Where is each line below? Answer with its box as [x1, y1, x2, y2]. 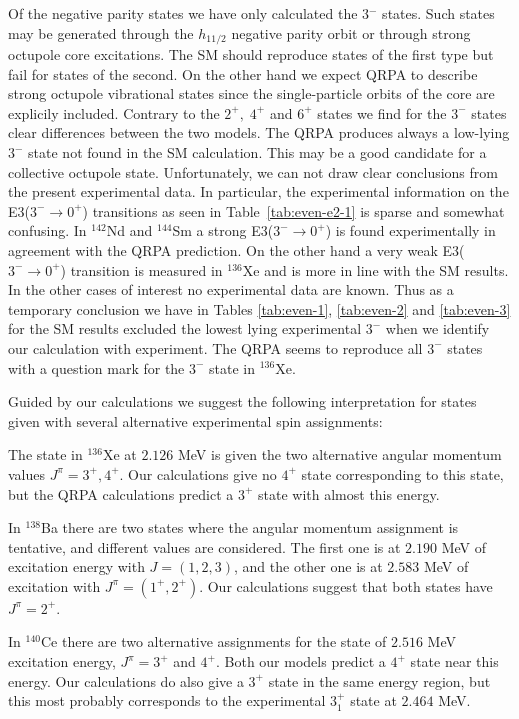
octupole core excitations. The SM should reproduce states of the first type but [8, 44, 494, 65]
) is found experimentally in [325, 220, 496, 241]
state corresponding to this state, [301, 463, 504, 484]
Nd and [106, 220, 153, 241]
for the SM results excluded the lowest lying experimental [8, 318, 362, 339]
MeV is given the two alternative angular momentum [177, 444, 502, 465]
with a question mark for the [8, 357, 185, 378]
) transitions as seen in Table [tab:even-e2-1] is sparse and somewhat [82, 200, 505, 221]
